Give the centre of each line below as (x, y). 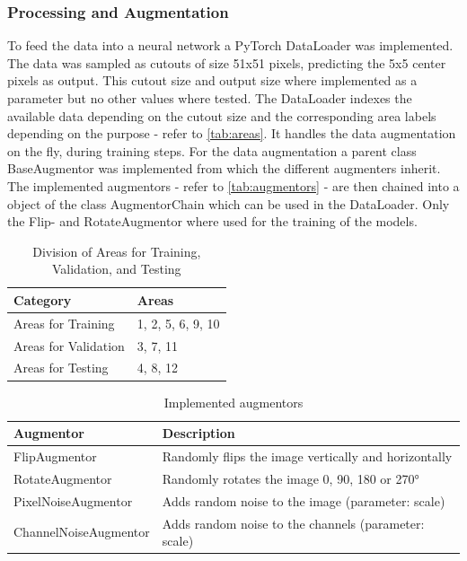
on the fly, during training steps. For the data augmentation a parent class (212, 150)
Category (43, 299)
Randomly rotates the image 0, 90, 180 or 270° (291, 478)
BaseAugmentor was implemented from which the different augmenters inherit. (224, 168)
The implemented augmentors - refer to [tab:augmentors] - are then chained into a (233, 185)
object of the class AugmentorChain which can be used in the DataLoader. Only (229, 203)
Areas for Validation (69, 345)
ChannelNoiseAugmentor (82, 532)
